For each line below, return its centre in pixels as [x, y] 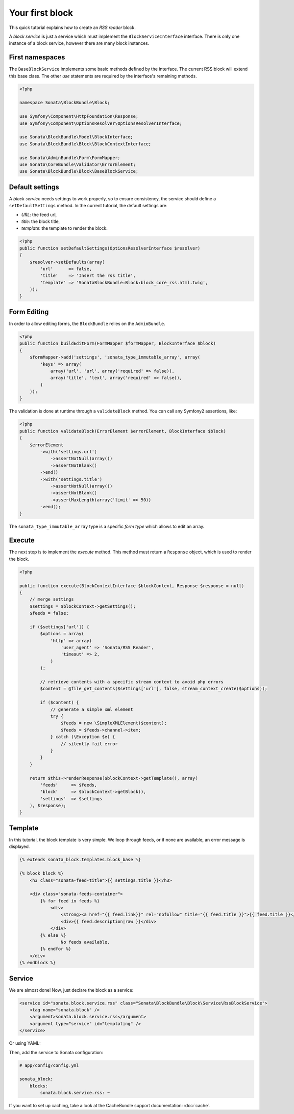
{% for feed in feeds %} [70, 901]
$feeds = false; [49, 613]
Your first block [41, 13]
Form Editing [29, 312]
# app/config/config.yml [49, 1065]
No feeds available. [85, 942]
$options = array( [62, 634]
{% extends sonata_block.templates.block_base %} [80, 860]
